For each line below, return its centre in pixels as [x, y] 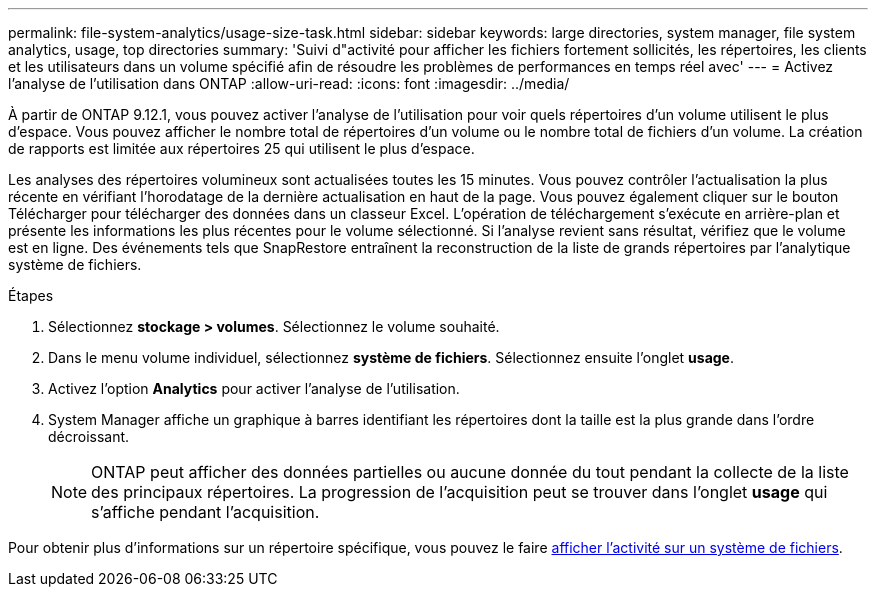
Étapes [31, 295]
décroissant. [89, 436]
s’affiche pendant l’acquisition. [205, 512]
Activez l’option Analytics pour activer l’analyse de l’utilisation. [254, 388]
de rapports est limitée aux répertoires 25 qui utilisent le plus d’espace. [241, 148]
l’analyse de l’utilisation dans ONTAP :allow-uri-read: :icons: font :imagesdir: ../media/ [289, 83]
